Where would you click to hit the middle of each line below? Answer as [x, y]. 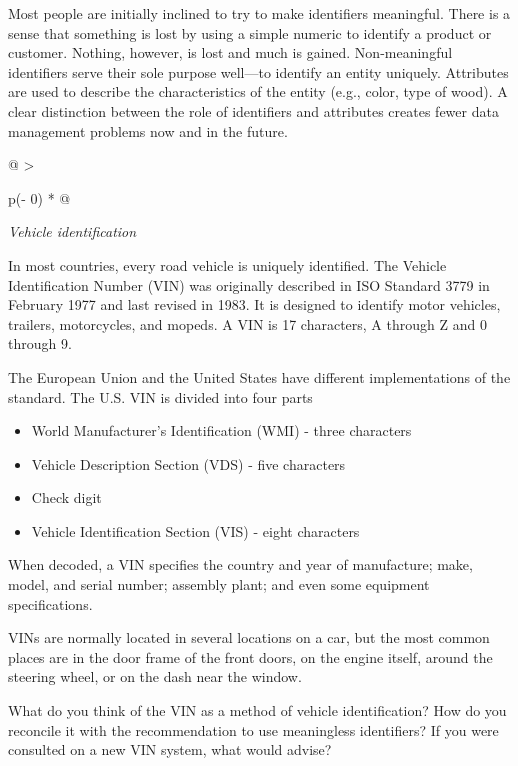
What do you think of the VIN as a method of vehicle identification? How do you [257, 710]
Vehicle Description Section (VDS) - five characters [188, 463]
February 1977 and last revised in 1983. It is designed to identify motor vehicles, [254, 304]
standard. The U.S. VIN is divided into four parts [160, 396]
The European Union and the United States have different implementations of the [259, 376]
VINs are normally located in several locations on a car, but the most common [249, 637]
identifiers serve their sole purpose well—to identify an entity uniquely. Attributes [258, 71]
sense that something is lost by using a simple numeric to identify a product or [250, 32]
